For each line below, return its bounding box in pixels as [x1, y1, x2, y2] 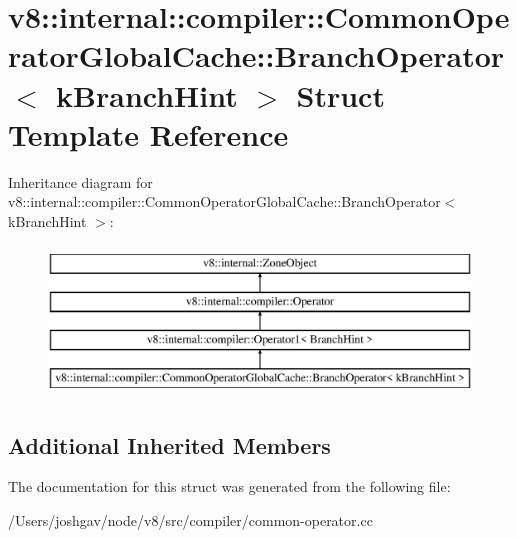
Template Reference [8, 113, 289, 154]
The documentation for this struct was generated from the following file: [8, 476, 451, 497]
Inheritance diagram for [8, 171, 153, 192]
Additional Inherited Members [8, 429, 331, 460]
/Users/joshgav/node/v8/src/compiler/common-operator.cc [8, 510, 373, 531]
